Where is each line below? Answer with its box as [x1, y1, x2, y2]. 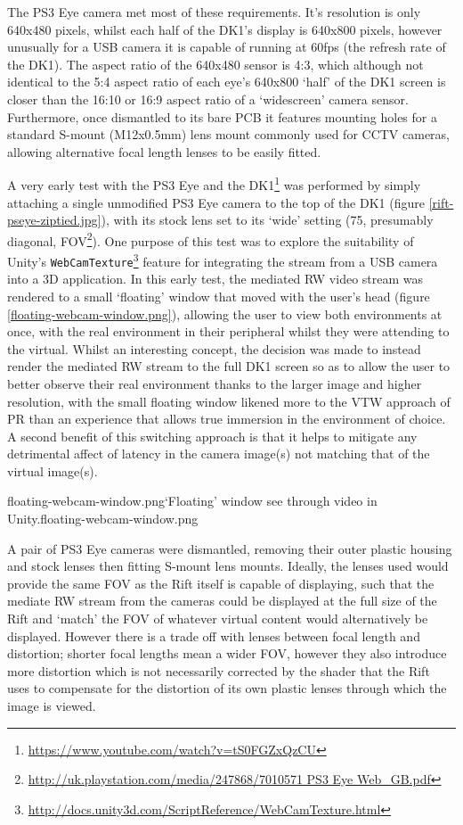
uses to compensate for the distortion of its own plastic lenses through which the [7, 679, 447, 697]
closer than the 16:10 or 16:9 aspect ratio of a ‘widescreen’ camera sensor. [7, 89, 409, 108]
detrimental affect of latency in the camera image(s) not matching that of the [7, 444, 430, 463]
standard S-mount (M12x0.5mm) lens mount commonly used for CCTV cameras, [7, 125, 451, 144]
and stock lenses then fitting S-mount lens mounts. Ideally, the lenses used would [7, 557, 449, 575]
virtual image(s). [7, 461, 98, 480]
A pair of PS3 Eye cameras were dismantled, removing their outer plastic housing [7, 539, 452, 557]
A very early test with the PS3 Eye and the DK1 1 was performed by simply [7, 173, 421, 194]
